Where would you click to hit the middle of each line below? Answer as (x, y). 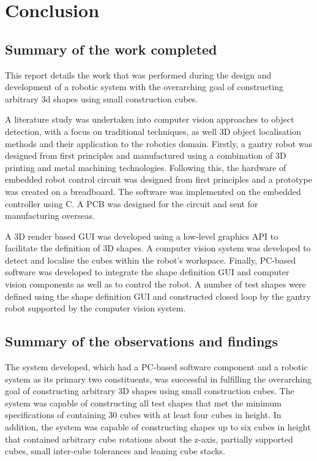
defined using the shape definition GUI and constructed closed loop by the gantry (158, 296)
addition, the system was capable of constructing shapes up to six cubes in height (158, 427)
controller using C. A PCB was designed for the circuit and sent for (132, 203)
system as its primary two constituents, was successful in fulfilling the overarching (158, 379)
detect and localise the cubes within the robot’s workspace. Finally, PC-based (151, 260)
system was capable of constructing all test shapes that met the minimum (144, 402)
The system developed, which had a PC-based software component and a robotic (156, 367)
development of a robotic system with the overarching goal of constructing (144, 87)
